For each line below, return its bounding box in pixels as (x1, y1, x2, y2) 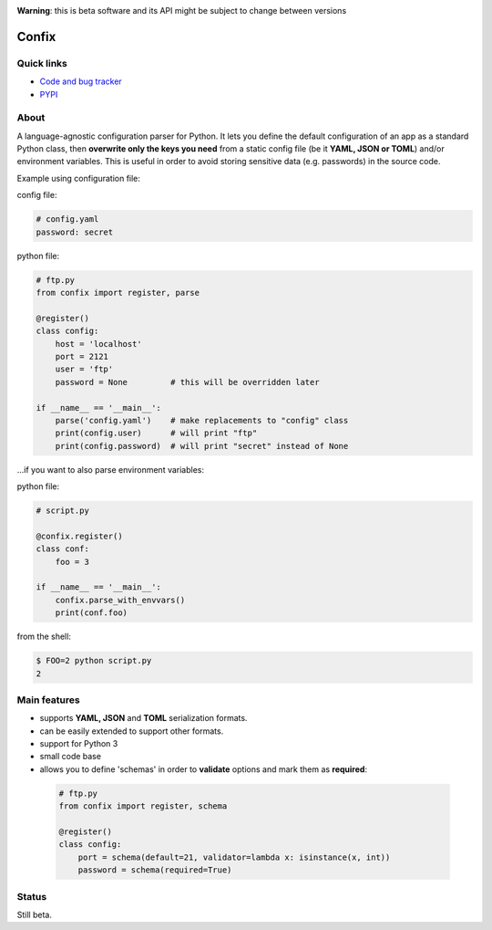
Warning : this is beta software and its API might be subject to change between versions (16, 5, 347, 16)
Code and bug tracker (39, 76, 122, 87)
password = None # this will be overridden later (55, 377, 320, 387)
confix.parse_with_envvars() (55, 594, 186, 605)
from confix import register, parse (36, 287, 200, 298)
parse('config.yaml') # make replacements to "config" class (55, 415, 349, 425)
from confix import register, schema (58, 801, 228, 811)
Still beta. (16, 909, 52, 920)
